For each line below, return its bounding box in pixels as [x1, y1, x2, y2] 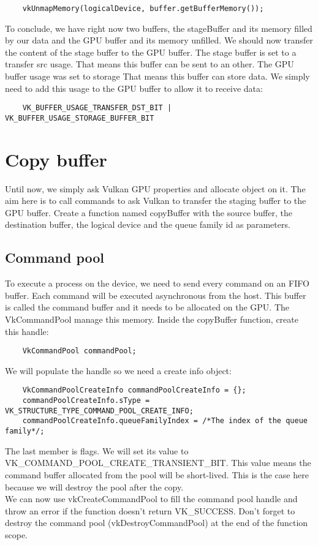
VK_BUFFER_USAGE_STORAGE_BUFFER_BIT [5, 113, 154, 122]
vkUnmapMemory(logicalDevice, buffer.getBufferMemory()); [22, 4, 264, 13]
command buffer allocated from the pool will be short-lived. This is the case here [5, 468, 309, 481]
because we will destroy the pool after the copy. [5, 480, 184, 493]
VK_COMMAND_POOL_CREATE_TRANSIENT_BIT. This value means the [5, 456, 311, 469]
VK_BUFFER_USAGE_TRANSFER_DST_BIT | [22, 103, 172, 113]
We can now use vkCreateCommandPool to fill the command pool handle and [5, 492, 298, 505]
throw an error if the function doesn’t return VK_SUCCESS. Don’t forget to [5, 504, 295, 517]
